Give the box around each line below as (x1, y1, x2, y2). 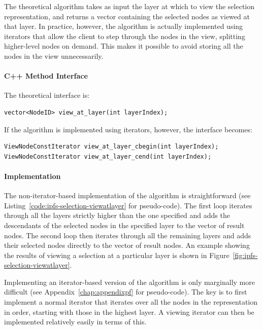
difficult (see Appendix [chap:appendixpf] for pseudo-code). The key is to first (4, 286, 247, 297)
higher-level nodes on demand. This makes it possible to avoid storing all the (4, 41, 243, 51)
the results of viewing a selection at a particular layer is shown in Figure (4, 249, 230, 260)
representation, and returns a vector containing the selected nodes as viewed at (4, 11, 250, 21)
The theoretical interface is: (4, 90, 90, 100)
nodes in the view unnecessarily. (4, 50, 104, 61)
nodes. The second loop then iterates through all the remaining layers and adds (4, 230, 251, 240)
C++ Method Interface (4, 70, 88, 81)
